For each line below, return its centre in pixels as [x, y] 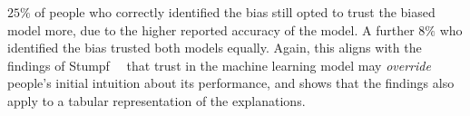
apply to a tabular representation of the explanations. [157, 100]
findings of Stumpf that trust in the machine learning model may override [219, 65]
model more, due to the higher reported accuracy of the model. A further [211, 29]
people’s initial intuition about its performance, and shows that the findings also [231, 83]
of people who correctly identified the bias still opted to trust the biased [235, 12]
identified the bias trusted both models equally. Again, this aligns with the [215, 48]
